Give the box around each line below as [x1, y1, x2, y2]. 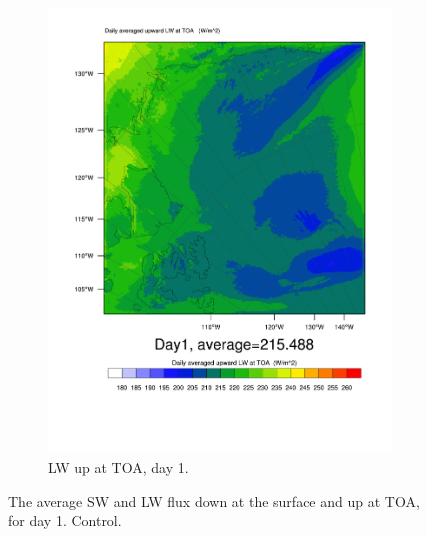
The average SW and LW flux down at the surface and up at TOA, [8, 490, 420, 511]
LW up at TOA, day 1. [48, 456, 189, 477]
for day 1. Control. [8, 510, 122, 531]
